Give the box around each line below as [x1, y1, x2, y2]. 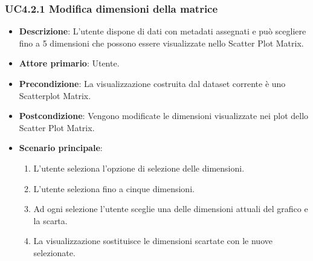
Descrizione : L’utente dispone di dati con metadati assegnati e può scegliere [19, 25, 306, 37]
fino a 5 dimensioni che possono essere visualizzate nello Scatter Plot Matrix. [19, 36, 304, 49]
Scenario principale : [19, 141, 103, 154]
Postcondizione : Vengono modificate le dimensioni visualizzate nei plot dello [19, 109, 309, 122]
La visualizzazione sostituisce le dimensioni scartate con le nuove [33, 234, 273, 247]
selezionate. [33, 246, 76, 259]
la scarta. [33, 214, 68, 227]
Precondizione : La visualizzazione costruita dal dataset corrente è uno [19, 77, 286, 89]
